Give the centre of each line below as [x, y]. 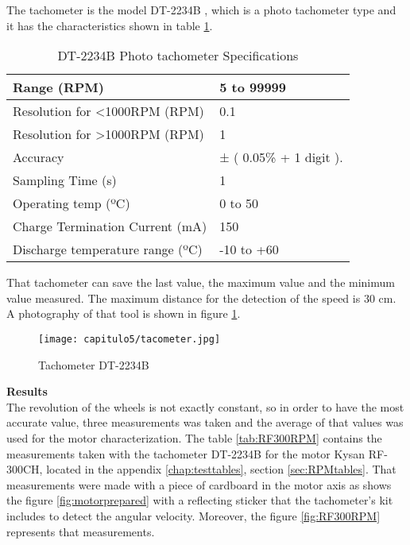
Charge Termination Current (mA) [110, 226]
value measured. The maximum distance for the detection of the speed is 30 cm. [201, 298]
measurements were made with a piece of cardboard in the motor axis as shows [199, 484]
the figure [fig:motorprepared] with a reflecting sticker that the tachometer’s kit [200, 500]
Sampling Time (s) [65, 180]
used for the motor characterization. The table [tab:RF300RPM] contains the [194, 438]
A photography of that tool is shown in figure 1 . [124, 313]
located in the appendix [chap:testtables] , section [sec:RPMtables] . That [221, 469]
